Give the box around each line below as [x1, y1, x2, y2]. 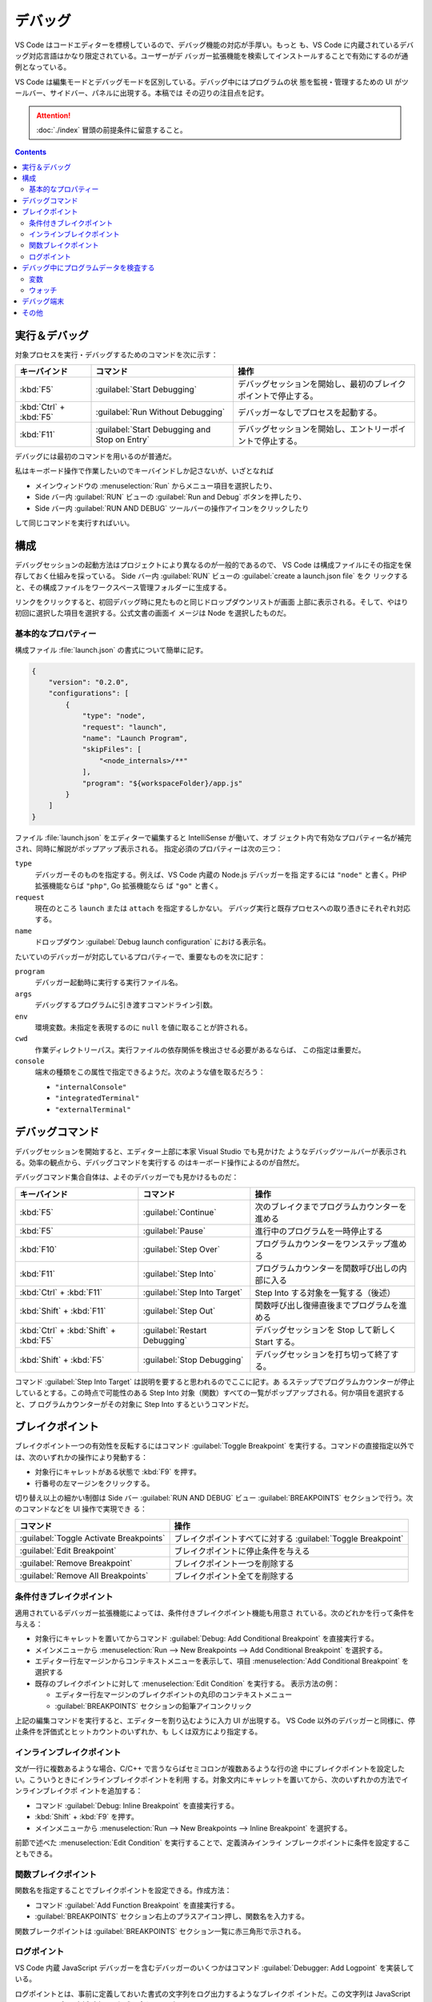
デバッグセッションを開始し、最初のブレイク [237, 379, 406, 390]
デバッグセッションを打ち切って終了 [254, 1349, 391, 1360]
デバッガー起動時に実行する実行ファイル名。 [34, 978, 182, 987]
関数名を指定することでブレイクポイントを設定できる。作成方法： [14, 1886, 232, 1895]
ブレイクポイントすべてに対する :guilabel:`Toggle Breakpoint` [174, 1533, 404, 1544]
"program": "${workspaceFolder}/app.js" [82, 778, 243, 788]
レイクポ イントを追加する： [49, 1786, 143, 1795]
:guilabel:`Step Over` [142, 1244, 220, 1255]
